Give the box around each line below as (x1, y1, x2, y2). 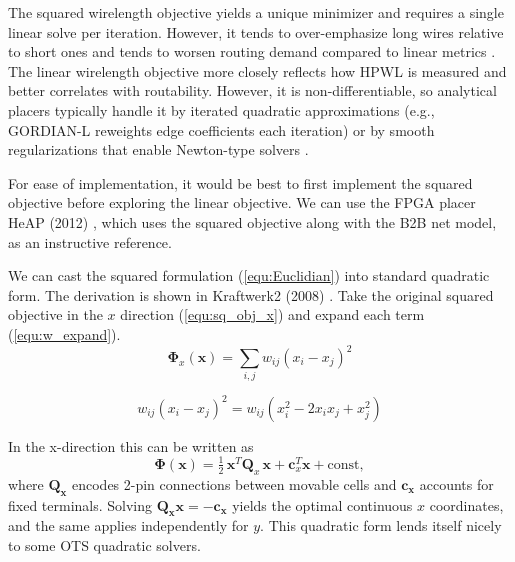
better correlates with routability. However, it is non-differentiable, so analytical (8, 80, 497, 101)
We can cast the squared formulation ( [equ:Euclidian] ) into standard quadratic (8, 265, 490, 286)
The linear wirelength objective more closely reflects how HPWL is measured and (8, 60, 507, 81)
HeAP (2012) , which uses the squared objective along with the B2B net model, (8, 211, 497, 232)
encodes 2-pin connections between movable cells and (71, 473, 397, 494)
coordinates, (429, 494, 504, 515)
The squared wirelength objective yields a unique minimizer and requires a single (8, 2, 504, 22)
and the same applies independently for (8, 515, 249, 536)
